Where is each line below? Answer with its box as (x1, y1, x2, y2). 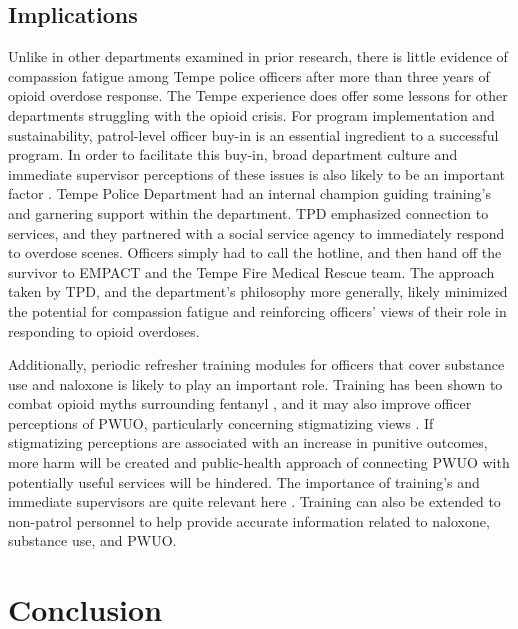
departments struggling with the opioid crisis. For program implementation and (8, 104, 495, 125)
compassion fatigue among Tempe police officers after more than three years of (8, 65, 490, 86)
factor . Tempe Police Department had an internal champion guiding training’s (8, 183, 491, 204)
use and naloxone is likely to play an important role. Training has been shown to (8, 373, 503, 394)
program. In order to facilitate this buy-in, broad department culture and (8, 144, 458, 165)
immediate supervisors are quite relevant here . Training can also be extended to (8, 491, 501, 512)
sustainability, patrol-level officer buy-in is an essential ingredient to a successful (8, 124, 499, 145)
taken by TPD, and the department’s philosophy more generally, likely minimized (8, 281, 508, 302)
